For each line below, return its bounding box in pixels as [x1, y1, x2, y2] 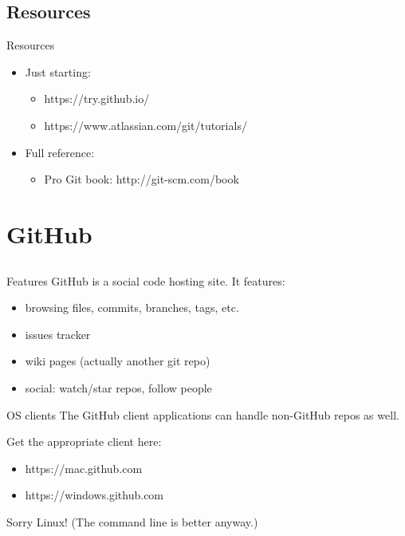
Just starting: [25, 63, 91, 80]
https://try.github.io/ [44, 90, 150, 107]
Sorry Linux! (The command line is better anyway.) [6, 513, 258, 530]
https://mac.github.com [25, 459, 143, 476]
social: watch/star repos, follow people [25, 379, 212, 396]
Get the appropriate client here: [6, 433, 162, 450]
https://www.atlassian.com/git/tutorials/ [44, 116, 247, 133]
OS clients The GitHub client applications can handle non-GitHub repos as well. [6, 406, 399, 423]
